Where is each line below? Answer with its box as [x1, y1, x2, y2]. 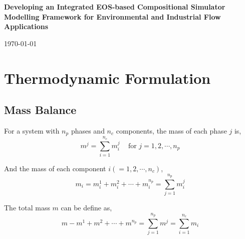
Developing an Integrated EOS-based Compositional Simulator [4, 2, 225, 12]
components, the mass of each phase [116, 125, 227, 136]
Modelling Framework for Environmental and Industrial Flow [4, 11, 221, 22]
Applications [4, 21, 49, 32]
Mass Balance [4, 102, 77, 117]
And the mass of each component [4, 163, 106, 173]
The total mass [4, 202, 50, 213]
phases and [71, 125, 105, 136]
